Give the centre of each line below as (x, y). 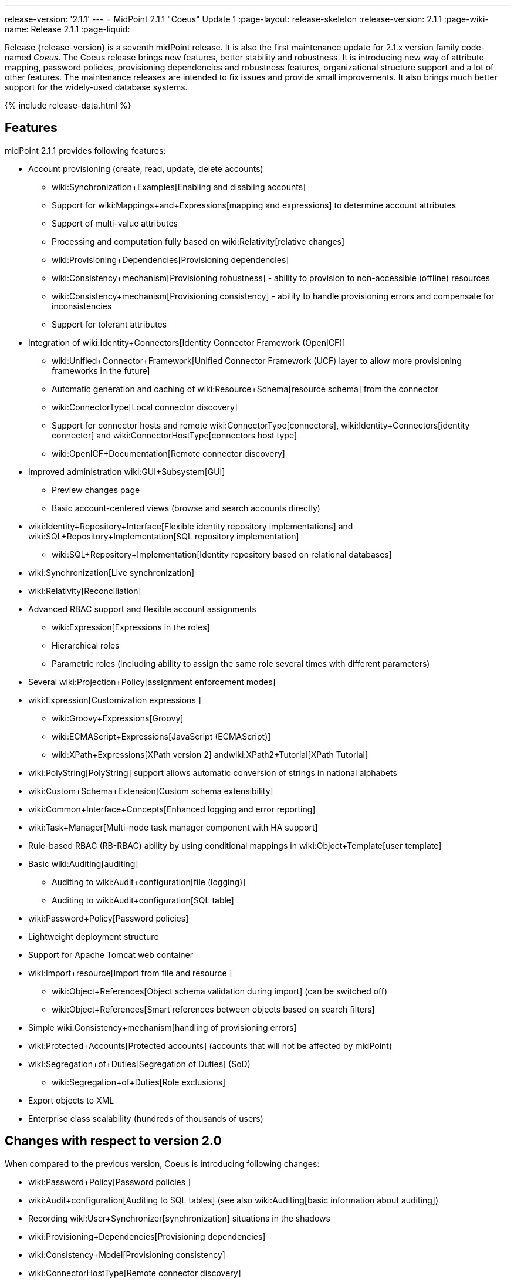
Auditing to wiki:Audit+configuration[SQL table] (143, 900)
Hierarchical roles (86, 645)
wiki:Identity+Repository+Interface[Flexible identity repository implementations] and (191, 526)
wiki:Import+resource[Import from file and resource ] (130, 973)
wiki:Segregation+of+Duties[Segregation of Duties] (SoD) (139, 1064)
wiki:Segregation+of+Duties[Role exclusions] (139, 1082)
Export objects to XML (71, 1100)
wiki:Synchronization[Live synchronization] (111, 572)
